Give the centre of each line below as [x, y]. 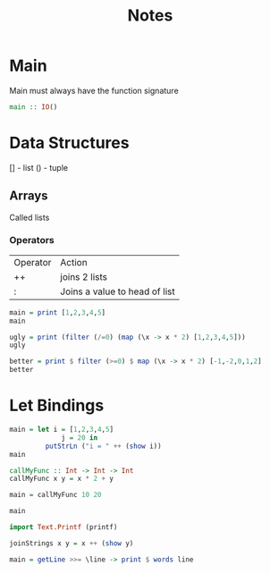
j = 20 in [80, 438]
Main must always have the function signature [94, 90]
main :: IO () [34, 107]
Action [74, 262]
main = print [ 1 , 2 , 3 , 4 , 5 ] [57, 312]
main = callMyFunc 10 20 [55, 495]
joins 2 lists [84, 276]
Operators [32, 240]
